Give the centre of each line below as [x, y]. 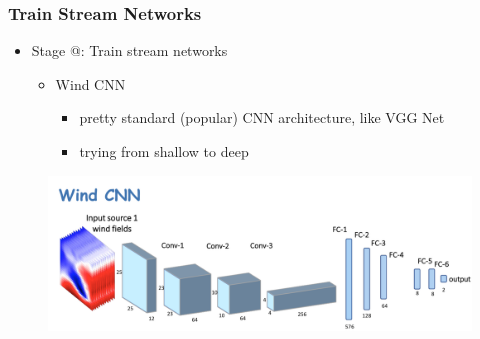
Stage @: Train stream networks [129, 50]
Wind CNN [90, 83]
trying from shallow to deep [164, 151]
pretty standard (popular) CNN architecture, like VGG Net [262, 117]
